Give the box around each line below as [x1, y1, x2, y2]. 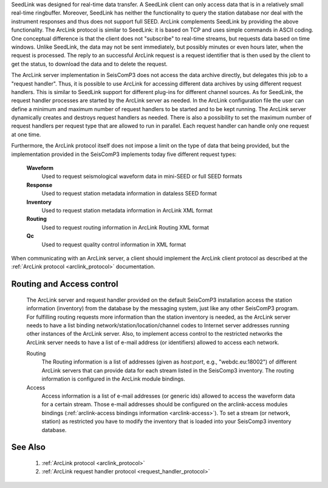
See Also [11, 442, 46, 452]
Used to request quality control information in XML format [41, 240, 186, 248]
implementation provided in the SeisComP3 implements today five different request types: [11, 151, 237, 158]
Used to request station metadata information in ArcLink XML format [41, 206, 213, 214]
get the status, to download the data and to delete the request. [11, 60, 168, 67]
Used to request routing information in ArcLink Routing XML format [41, 223, 210, 231]
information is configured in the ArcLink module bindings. [41, 375, 185, 382]
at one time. [11, 130, 41, 138]
